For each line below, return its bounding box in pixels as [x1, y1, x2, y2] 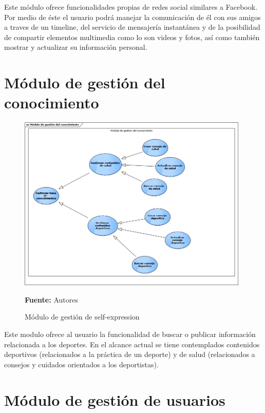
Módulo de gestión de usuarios [4, 389, 225, 410]
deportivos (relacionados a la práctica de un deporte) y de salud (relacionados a [4, 349, 255, 360]
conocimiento [4, 92, 99, 113]
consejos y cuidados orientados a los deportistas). [4, 359, 159, 369]
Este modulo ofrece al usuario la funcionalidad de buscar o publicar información [4, 329, 256, 340]
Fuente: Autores [25, 294, 78, 305]
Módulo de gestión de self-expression [25, 311, 140, 322]
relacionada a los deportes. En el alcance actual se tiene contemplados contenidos [4, 339, 260, 349]
